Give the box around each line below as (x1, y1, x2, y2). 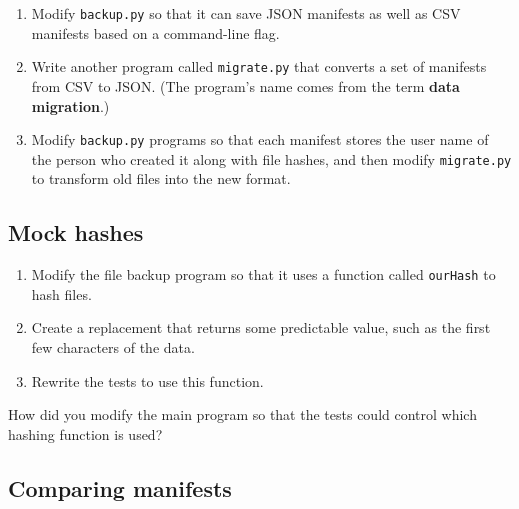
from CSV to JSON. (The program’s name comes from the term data (31, 75, 460, 96)
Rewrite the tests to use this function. (31, 370, 264, 391)
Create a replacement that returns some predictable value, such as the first (31, 317, 491, 338)
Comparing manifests (8, 472, 232, 503)
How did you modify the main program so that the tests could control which (8, 404, 477, 425)
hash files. (31, 283, 92, 304)
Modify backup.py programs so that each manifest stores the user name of (31, 129, 489, 150)
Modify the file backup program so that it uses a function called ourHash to (31, 264, 496, 285)
